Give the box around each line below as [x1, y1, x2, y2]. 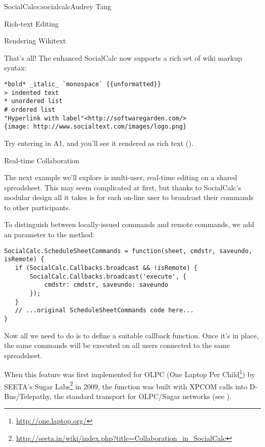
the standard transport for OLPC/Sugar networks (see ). [54, 390, 232, 401]
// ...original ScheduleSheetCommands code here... [15, 307, 194, 314]
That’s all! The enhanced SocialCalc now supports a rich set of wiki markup [4, 52, 242, 63]
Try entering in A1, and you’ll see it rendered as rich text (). [4, 137, 194, 148]
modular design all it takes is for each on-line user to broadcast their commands [4, 192, 254, 203]
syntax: [4, 62, 27, 73]
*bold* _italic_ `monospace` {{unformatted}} [4, 80, 161, 88]
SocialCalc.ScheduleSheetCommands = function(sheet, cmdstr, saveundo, [4, 247, 252, 255]
